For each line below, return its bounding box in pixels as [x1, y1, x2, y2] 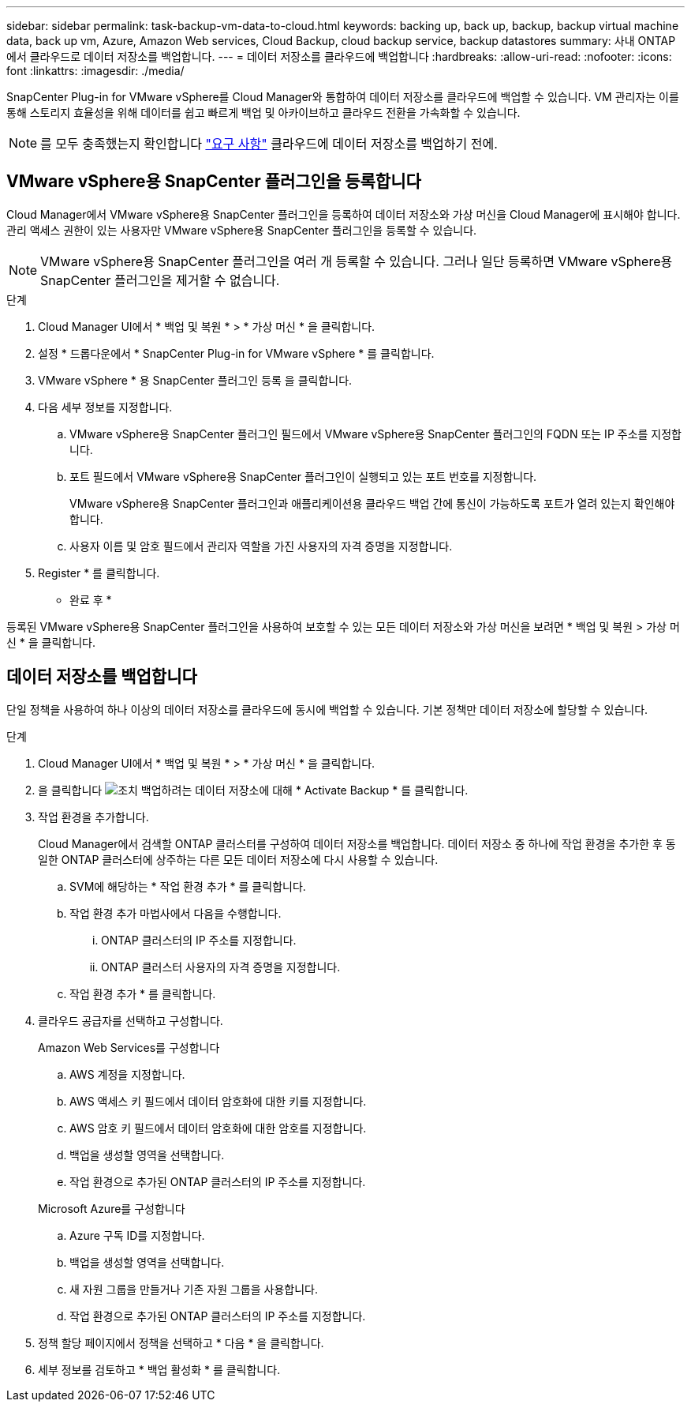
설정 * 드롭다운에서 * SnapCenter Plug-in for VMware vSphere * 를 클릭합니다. [38, 346, 435, 360]
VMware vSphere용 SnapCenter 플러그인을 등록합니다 [6, 171, 421, 192]
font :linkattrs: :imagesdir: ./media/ [6, 64, 185, 77]
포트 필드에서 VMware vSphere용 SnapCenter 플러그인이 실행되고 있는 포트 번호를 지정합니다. [69, 469, 537, 483]
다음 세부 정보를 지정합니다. [38, 400, 173, 414]
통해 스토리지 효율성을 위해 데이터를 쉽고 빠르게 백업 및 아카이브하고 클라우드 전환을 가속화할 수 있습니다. [6, 106, 521, 119]
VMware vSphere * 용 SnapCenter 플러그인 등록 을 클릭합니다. [38, 373, 353, 387]
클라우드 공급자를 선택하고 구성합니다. [38, 1013, 223, 1027]
